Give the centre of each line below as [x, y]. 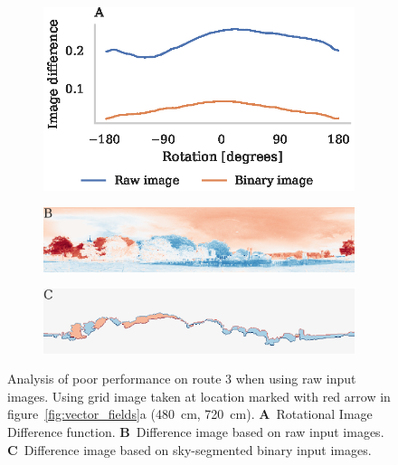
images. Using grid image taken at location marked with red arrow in [199, 396]
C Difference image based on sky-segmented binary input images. [190, 449]
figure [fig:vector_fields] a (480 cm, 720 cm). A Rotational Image [190, 414]
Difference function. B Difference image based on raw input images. [196, 432]
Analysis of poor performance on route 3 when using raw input [182, 379]
